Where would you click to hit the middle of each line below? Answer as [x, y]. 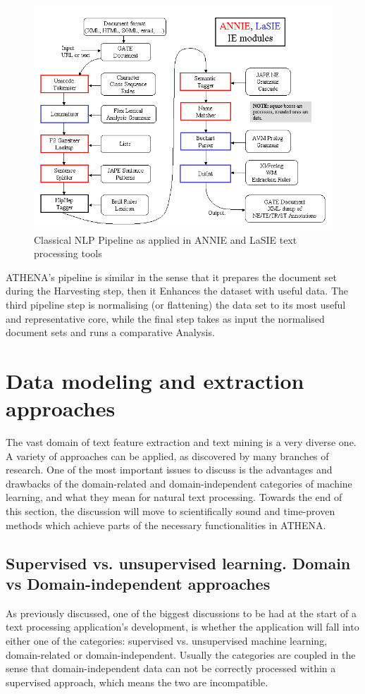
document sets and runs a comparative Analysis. [110, 332]
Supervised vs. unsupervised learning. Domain [178, 563]
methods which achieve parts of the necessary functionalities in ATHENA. [166, 525]
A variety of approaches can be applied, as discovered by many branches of [167, 456]
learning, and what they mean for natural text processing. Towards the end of [174, 497]
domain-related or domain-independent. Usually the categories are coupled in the [181, 654]
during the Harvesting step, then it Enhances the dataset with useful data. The [177, 291]
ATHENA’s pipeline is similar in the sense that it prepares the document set [171, 277]
